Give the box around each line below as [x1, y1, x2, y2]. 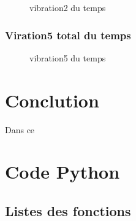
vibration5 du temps [29, 51, 106, 64]
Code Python [5, 159, 120, 184]
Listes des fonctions [5, 201, 131, 220]
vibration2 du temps [29, 1, 106, 14]
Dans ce [5, 123, 35, 136]
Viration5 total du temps [5, 27, 131, 42]
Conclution [5, 87, 99, 112]
